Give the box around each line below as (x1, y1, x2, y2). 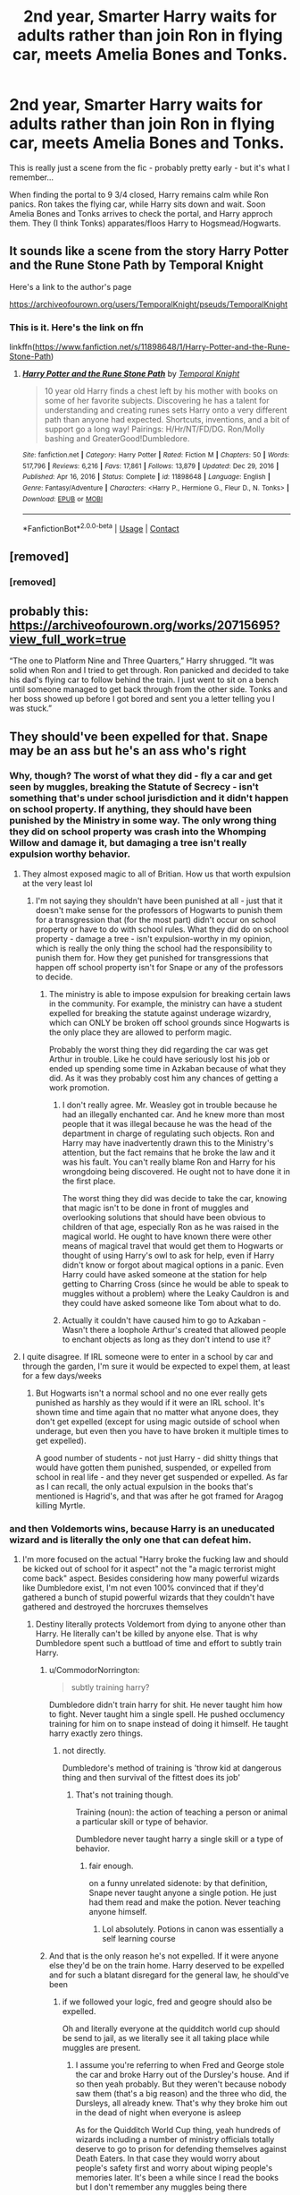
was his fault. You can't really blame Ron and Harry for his (62, 1157, 276, 1167)
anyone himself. (88, 1907, 147, 1917)
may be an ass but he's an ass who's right (9, 743, 247, 758)
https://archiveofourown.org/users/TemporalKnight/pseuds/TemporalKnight (9, 298, 288, 310)
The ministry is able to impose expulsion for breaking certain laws (48, 988, 291, 999)
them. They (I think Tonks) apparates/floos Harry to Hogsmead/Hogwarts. (9, 218, 281, 228)
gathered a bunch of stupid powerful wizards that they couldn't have (21, 1592, 275, 1603)
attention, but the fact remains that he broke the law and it (62, 1147, 276, 1157)
